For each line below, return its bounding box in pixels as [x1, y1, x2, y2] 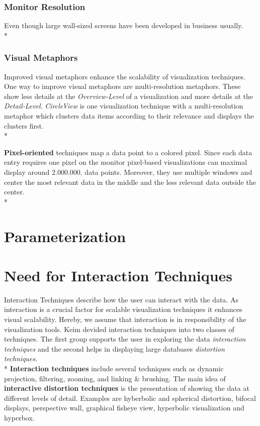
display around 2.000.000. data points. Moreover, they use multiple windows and [4, 166, 252, 177]
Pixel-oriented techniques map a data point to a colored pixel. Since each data [4, 147, 252, 157]
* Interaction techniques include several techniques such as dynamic [4, 363, 224, 373]
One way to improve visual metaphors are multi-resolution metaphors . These [4, 81, 241, 91]
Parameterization [4, 226, 126, 246]
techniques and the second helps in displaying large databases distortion [4, 343, 225, 354]
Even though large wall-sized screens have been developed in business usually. [4, 20, 243, 31]
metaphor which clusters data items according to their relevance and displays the [4, 111, 254, 121]
